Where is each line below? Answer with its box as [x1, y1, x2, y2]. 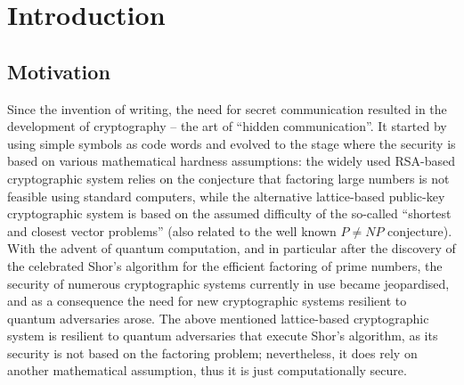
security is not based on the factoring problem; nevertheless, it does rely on [7, 343, 418, 362]
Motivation [7, 57, 110, 85]
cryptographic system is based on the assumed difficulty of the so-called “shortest [7, 204, 452, 223]
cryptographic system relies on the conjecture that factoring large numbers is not [7, 168, 450, 187]
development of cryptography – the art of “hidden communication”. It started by [7, 117, 447, 135]
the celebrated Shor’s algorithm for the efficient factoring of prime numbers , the [7, 256, 443, 274]
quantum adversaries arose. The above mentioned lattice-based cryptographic [7, 308, 429, 327]
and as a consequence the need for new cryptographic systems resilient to [7, 291, 407, 310]
